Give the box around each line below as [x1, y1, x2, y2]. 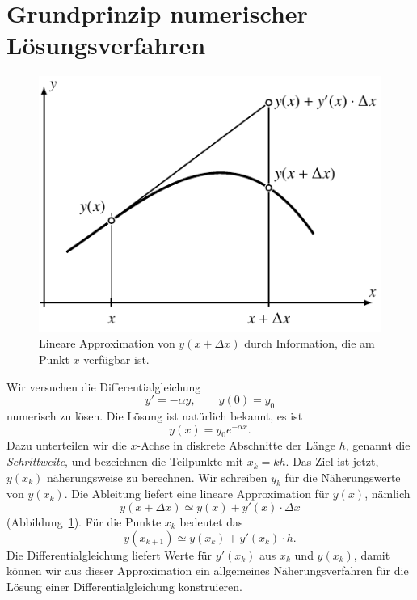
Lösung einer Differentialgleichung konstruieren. [6, 577, 242, 594]
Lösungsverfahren [6, 28, 206, 61]
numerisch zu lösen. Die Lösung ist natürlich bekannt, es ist [6, 408, 303, 425]
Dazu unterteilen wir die [6, 437, 127, 454]
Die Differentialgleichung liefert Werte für [6, 546, 213, 563]
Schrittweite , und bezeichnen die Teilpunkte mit [6, 453, 243, 470]
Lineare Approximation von [39, 335, 175, 352]
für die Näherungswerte [284, 468, 401, 485]
